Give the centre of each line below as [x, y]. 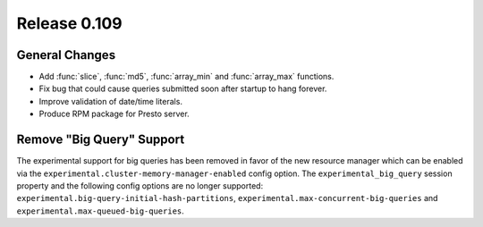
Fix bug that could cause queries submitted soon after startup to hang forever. [183, 88]
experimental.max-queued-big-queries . [101, 211]
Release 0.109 [69, 23]
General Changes [66, 55]
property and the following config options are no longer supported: [140, 185]
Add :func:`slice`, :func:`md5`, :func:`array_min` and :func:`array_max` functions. [186, 77]
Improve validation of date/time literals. [111, 101]
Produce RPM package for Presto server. [114, 114]
